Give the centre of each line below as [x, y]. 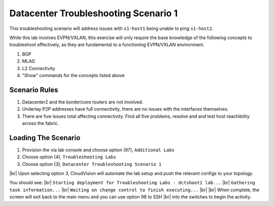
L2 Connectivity [39, 68]
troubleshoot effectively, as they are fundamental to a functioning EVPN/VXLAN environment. [107, 45]
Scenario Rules [34, 90]
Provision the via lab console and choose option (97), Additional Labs [98, 150]
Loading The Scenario [45, 138]
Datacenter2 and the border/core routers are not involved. [83, 102]
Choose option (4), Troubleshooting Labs [69, 157]
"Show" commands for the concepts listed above [73, 75]
